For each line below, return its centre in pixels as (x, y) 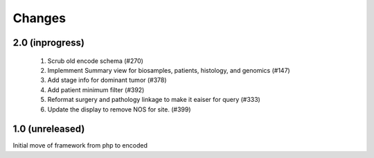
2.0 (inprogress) (48, 43)
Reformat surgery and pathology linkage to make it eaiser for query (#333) (154, 100)
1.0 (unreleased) (49, 129)
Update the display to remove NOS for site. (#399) (119, 109)
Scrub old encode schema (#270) (95, 61)
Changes (39, 18)
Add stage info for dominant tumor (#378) (107, 80)
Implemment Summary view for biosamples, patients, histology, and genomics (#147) (169, 70)
